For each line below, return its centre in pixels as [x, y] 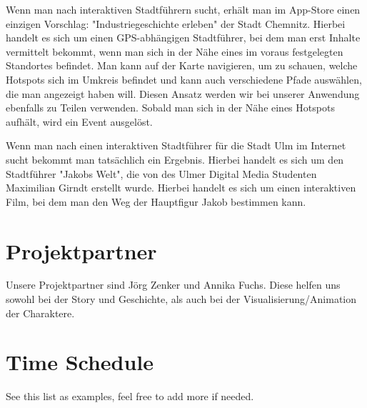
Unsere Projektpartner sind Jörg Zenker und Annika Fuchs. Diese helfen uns [173, 285]
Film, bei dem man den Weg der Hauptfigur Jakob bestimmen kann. [156, 201]
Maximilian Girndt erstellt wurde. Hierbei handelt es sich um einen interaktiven [181, 188]
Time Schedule [80, 362]
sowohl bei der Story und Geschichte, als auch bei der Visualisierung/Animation [181, 299]
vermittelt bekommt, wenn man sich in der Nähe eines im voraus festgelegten [175, 51]
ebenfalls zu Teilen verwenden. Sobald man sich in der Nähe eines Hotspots [170, 108]
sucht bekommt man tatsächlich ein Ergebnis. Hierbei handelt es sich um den [175, 159]
